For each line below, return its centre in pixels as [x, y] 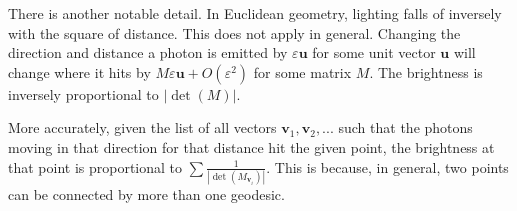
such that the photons [405, 127]
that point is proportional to [95, 166]
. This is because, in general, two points [387, 166]
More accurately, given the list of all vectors [142, 127]
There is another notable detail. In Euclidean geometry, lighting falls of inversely [255, 13]
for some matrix [302, 71]
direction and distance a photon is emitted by [148, 52]
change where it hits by [79, 71]
